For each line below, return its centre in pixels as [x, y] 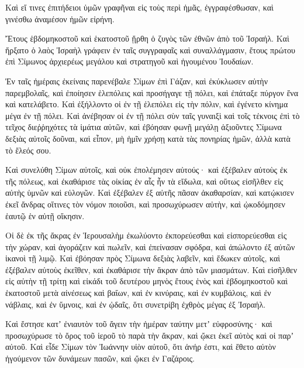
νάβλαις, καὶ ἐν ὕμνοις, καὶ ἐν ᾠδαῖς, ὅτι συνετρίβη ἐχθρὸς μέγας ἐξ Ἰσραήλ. [136, 304]
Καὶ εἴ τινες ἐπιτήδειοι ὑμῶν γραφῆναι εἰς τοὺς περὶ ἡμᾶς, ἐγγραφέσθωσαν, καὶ [139, 7]
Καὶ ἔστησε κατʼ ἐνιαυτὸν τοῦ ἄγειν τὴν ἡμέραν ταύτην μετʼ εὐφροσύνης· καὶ [139, 324]
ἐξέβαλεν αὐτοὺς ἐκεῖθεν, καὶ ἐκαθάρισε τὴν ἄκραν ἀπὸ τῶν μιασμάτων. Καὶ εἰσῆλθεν [151, 269]
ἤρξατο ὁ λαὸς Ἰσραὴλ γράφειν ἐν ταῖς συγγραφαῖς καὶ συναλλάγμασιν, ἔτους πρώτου [150, 50]
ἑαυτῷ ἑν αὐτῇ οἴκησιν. [45, 215]
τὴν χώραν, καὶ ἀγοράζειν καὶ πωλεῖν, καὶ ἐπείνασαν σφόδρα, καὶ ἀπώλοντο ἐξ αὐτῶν [150, 246]
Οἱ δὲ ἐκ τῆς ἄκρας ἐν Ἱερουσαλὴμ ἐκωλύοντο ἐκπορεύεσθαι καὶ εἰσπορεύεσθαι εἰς [146, 235]
